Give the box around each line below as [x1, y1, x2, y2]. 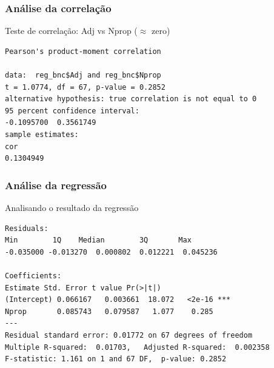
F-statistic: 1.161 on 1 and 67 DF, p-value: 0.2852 [5, 355, 227, 364]
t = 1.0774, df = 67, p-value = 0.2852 [5, 82, 165, 92]
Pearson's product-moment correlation [5, 47, 161, 56]
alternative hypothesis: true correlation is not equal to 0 [5, 95, 257, 104]
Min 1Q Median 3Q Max [5, 236, 192, 245]
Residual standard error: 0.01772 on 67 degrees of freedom [5, 330, 253, 340]
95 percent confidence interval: [5, 106, 139, 115]
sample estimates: [5, 130, 79, 139]
